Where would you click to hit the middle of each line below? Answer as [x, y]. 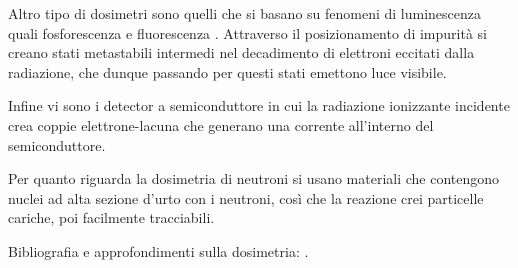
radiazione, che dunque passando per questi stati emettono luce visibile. [227, 71]
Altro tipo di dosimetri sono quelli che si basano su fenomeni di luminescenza [245, 13]
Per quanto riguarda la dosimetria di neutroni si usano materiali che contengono [254, 178]
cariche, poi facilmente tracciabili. [111, 217]
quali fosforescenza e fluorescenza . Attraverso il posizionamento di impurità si [247, 32]
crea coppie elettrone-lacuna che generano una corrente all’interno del [221, 124]
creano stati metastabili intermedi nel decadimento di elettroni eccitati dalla [241, 52]
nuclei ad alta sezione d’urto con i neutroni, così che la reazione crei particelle [246, 197]
